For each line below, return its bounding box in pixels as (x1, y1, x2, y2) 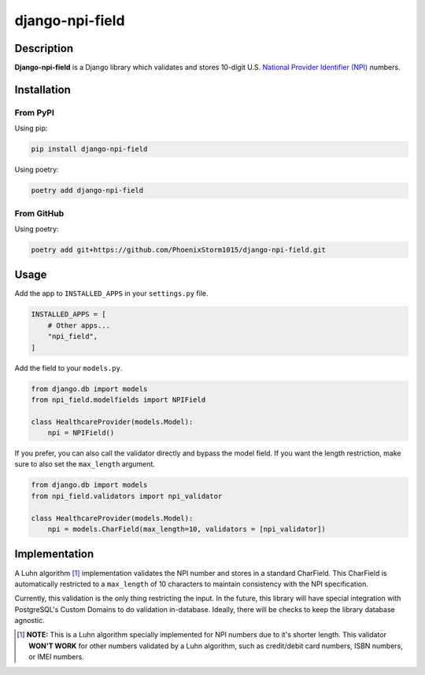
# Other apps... (47, 321, 110, 330)
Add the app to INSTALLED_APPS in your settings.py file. (14, 289, 209, 298)
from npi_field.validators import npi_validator (31, 492, 223, 500)
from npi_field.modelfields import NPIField (31, 395, 206, 404)
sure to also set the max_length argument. (14, 459, 155, 469)
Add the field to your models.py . (14, 363, 123, 373)
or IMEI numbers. (28, 652, 84, 662)
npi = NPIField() (47, 429, 115, 437)
